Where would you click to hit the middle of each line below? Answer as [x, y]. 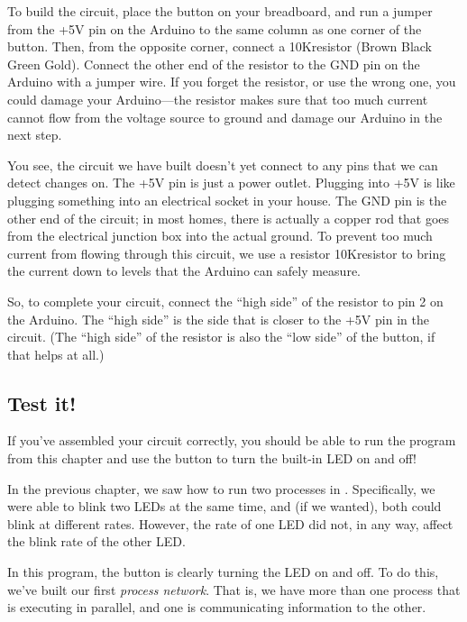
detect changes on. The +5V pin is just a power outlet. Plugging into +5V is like [231, 183]
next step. [35, 135]
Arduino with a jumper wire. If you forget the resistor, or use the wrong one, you [232, 82]
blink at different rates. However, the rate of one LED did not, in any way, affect [230, 523]
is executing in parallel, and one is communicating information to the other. [217, 607]
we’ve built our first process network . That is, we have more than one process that [234, 589]
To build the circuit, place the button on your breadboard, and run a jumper [220, 11]
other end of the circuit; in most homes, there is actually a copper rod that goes [229, 218]
